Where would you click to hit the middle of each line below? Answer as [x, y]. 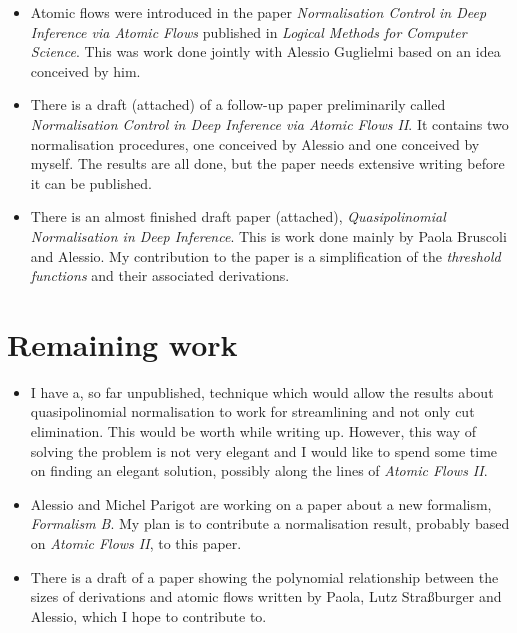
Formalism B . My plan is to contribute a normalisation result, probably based [270, 523]
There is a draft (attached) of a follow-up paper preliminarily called [238, 104]
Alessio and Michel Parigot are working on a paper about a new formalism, [261, 503]
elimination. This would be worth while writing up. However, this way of [253, 431]
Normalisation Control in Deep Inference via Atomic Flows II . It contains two [269, 123]
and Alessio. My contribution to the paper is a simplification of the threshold [265, 255]
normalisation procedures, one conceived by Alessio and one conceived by [255, 143]
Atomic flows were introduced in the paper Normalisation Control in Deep [258, 12]
